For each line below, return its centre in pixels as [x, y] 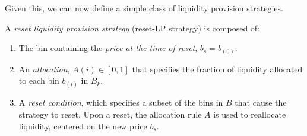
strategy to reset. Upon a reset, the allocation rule [110, 114]
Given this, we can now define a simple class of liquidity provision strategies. [144, 8]
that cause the [261, 102]
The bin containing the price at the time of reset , [108, 48]
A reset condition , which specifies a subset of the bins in [121, 102]
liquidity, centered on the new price [83, 126]
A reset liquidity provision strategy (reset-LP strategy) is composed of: [132, 28]
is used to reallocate [250, 114]
